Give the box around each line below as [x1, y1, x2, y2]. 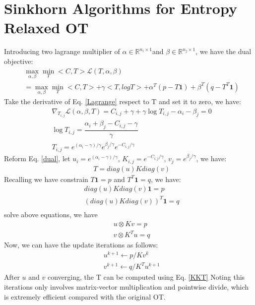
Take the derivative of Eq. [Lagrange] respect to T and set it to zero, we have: [4, 96, 241, 106]
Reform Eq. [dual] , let [4, 153, 70, 164]
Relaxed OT [4, 17, 89, 38]
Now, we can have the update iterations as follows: [4, 240, 158, 250]
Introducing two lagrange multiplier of [4, 46, 120, 57]
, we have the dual [195, 46, 252, 57]
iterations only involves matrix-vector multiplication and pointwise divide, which [4, 281, 249, 292]
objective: [4, 56, 33, 66]
